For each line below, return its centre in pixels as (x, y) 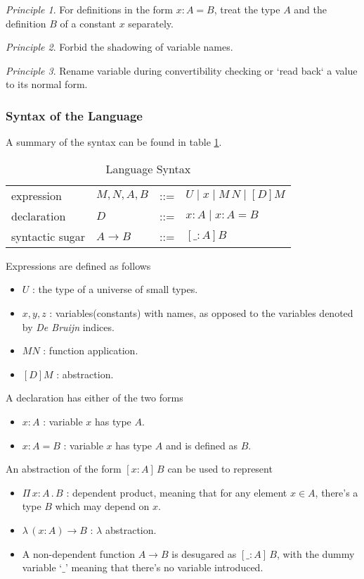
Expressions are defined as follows (78, 265)
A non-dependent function (79, 553)
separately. (151, 23)
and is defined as (201, 445)
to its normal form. (47, 84)
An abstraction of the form (64, 469)
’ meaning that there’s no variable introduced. (164, 567)
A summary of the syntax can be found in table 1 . (114, 142)
